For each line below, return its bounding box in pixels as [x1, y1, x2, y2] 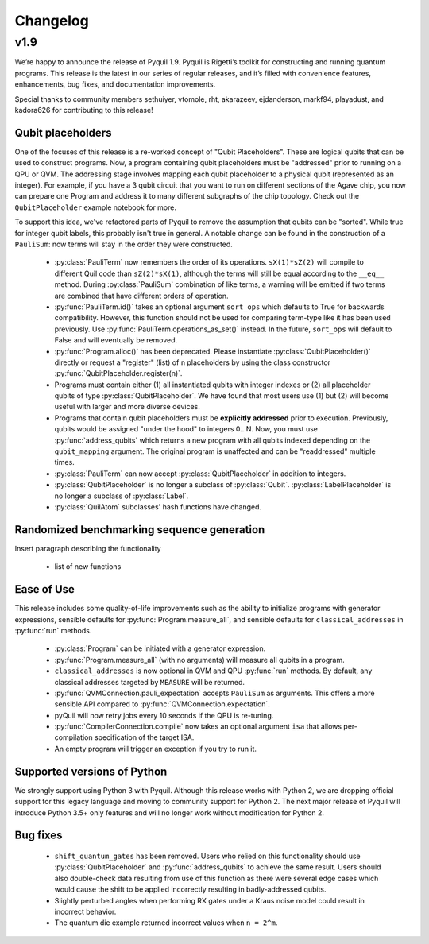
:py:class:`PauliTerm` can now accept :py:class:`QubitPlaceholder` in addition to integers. [54, 469, 346, 478]
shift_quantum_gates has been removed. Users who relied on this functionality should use [54, 851, 361, 861]
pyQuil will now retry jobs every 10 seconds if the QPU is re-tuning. [54, 710, 274, 720]
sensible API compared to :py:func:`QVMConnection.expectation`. [54, 699, 270, 709]
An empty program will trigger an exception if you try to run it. [54, 744, 257, 753]
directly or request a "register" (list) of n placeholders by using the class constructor [54, 358, 331, 367]
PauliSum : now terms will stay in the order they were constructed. [14, 239, 234, 249]
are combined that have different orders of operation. [54, 291, 230, 300]
